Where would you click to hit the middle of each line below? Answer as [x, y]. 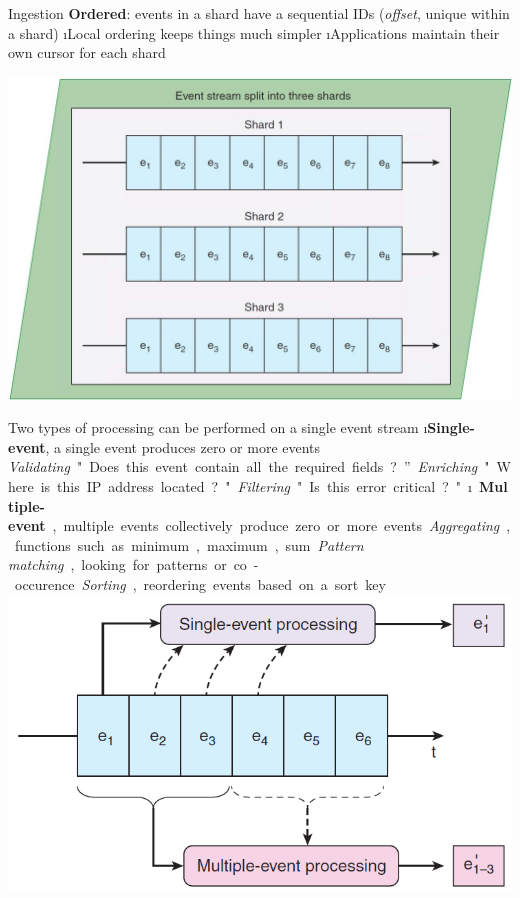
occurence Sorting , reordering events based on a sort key [200, 584]
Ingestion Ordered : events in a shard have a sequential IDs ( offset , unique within [259, 13]
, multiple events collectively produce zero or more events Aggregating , [281, 525]
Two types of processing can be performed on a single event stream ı [218, 427]
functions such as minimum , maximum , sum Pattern [189, 544]
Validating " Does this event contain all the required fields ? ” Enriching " [249, 466]
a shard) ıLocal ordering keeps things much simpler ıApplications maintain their [254, 32]
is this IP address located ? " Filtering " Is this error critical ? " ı [256, 486]
